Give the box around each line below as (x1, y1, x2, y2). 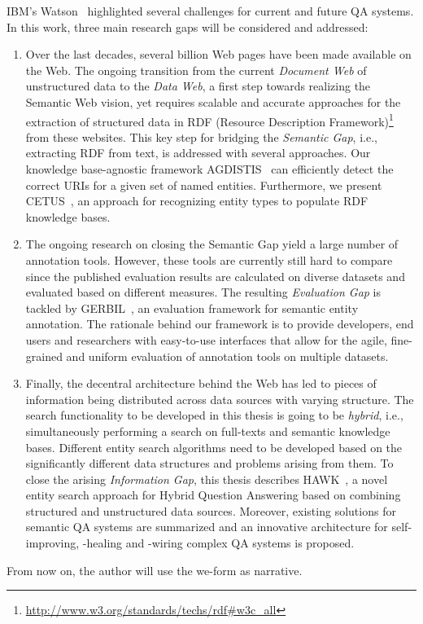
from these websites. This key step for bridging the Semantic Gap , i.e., (25, 128, 377, 145)
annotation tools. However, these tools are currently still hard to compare (25, 251, 393, 268)
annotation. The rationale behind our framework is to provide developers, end (25, 315, 414, 332)
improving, (25, 534, 80, 551)
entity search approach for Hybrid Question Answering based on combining (25, 486, 401, 503)
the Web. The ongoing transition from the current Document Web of (25, 61, 367, 78)
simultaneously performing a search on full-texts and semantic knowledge (25, 422, 390, 439)
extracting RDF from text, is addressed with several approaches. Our (25, 144, 371, 161)
